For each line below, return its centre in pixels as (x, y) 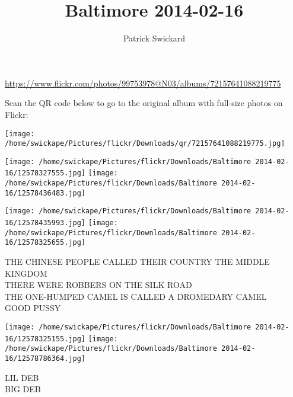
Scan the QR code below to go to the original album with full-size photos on (144, 103)
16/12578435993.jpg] (45, 223)
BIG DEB (23, 389)
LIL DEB (22, 377)
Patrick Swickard (154, 38)
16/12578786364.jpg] (45, 358)
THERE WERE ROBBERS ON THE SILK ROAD (98, 285)
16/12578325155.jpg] (45, 339)
